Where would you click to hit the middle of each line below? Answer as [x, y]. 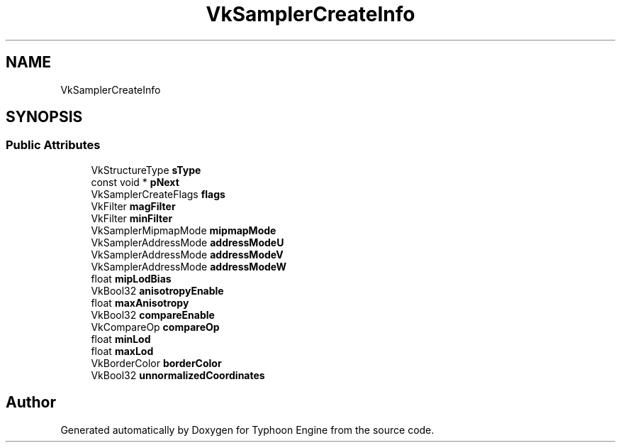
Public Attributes [53, 145]
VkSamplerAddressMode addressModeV [187, 254]
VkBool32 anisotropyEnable [157, 290]
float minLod [121, 339]
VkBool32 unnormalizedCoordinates [178, 375]
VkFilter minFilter [132, 218]
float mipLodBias [131, 278]
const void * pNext [135, 182]
